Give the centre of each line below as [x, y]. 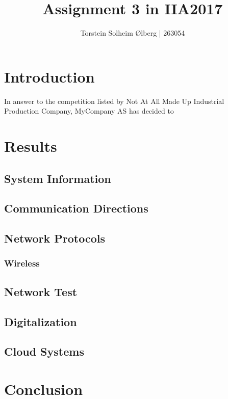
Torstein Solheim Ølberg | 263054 [133, 33]
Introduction [49, 76]
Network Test [41, 291]
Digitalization [41, 321]
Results [31, 146]
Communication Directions [76, 208]
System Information [58, 178]
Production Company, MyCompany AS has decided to [89, 111]
